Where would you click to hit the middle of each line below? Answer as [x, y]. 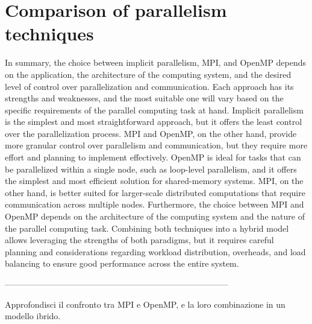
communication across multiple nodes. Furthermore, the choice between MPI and [154, 204]
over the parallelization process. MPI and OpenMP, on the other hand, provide [151, 133]
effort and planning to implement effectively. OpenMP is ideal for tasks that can [153, 157]
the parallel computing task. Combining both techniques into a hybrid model [147, 228]
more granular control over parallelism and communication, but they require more [156, 145]
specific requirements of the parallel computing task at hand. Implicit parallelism [154, 110]
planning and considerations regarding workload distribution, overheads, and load [155, 251]
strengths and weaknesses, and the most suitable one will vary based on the [144, 98]
